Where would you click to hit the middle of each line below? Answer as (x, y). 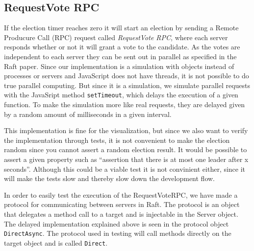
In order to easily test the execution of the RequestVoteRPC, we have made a (121, 194)
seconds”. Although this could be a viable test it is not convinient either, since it (125, 169)
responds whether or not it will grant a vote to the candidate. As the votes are (122, 47)
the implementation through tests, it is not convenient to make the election (117, 140)
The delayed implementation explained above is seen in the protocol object (116, 223)
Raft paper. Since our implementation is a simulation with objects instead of (119, 66)
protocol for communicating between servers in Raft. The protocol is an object (122, 204)
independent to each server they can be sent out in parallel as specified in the (120, 56)
